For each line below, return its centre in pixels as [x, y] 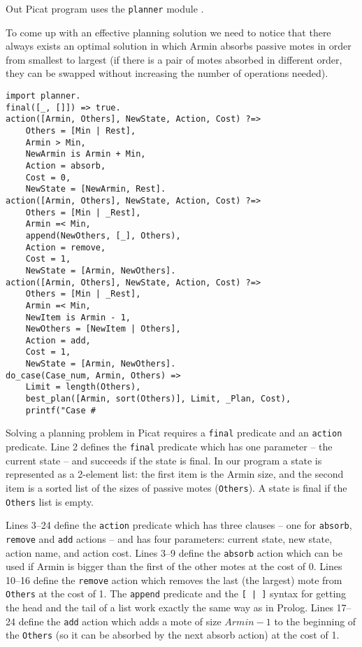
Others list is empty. [50, 501]
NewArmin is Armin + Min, [86, 154]
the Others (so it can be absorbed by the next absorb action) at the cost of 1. [173, 635]
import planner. [43, 96]
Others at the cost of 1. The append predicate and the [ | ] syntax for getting [176, 593]
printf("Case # [60, 410]
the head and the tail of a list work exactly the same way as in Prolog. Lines [169, 607]
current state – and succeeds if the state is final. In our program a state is [164, 460]
